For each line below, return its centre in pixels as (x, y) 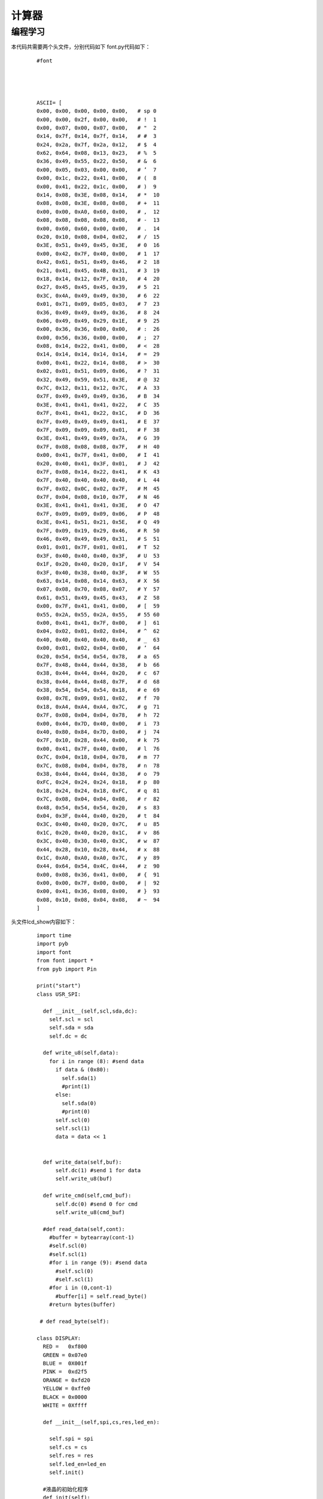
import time (54, 936)
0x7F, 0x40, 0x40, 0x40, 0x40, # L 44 (98, 480)
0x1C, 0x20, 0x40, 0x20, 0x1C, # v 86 (98, 833)
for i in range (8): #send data (96, 1061)
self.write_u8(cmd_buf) (90, 1212)
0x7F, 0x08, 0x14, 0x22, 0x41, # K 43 (98, 472)
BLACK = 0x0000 (65, 1397)
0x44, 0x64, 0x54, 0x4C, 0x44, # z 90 (98, 866)
